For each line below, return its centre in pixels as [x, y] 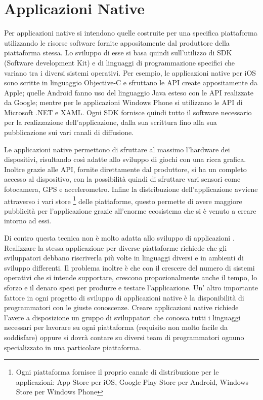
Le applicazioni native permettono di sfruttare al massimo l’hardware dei [117, 149]
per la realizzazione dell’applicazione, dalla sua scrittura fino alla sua [111, 122]
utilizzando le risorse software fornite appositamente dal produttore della [117, 42]
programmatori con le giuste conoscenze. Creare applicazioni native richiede [121, 307]
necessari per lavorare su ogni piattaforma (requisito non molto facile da [116, 327]
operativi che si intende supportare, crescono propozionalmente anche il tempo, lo [131, 277]
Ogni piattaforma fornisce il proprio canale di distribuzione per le [117, 372]
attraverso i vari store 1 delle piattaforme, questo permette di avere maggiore [123, 200]
